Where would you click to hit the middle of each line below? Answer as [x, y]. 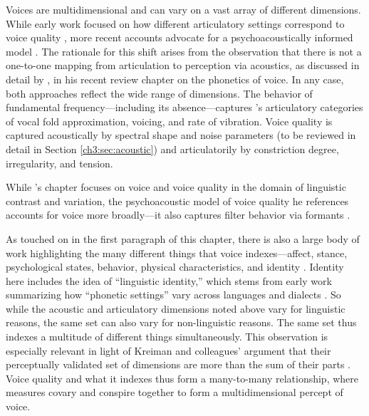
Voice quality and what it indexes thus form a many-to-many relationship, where [182, 378]
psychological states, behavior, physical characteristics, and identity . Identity [175, 267]
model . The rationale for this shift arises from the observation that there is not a [184, 51]
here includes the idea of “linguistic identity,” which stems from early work [169, 280]
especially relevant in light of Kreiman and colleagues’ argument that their [168, 350]
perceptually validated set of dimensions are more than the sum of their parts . [178, 364]
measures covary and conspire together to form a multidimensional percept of [175, 392]
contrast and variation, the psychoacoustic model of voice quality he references [177, 201]
